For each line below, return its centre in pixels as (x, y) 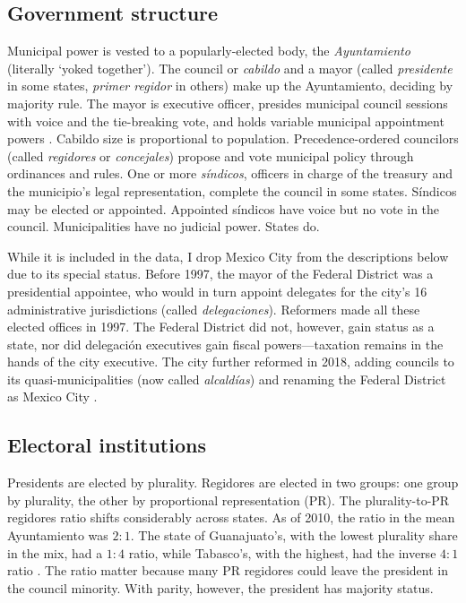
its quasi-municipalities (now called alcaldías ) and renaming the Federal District (227, 379)
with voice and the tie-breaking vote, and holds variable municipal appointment (226, 121)
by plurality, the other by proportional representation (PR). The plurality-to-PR (229, 500)
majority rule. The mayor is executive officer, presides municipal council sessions (228, 103)
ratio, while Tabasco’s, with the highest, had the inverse (282, 552)
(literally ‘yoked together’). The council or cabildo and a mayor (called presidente (230, 68)
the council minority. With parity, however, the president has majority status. (220, 587)
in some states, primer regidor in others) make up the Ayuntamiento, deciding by (230, 86)
